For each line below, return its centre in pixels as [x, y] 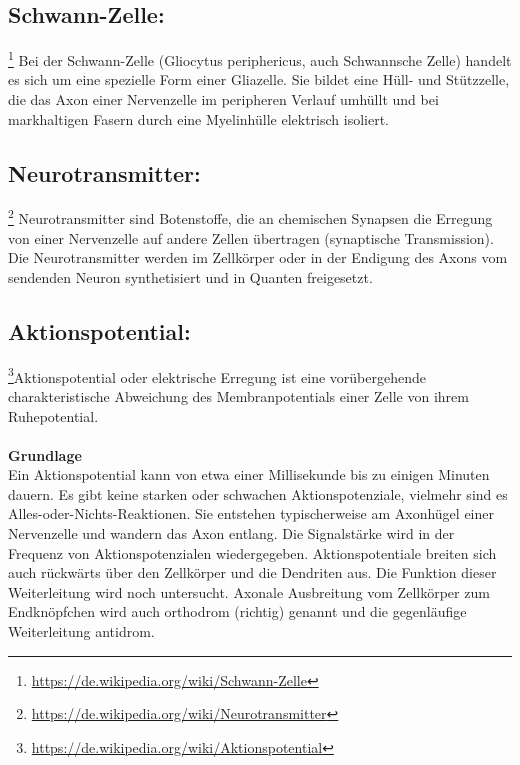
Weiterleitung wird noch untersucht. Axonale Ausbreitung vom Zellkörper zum [249, 591]
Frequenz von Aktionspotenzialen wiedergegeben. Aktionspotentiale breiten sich [252, 552]
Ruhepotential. [53, 415]
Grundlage [45, 454]
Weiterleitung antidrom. [81, 631]
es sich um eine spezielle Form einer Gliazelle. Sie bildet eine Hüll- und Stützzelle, [259, 79]
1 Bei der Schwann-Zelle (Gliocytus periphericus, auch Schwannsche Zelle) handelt [260, 58]
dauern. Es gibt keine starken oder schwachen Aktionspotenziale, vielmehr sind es [258, 493]
